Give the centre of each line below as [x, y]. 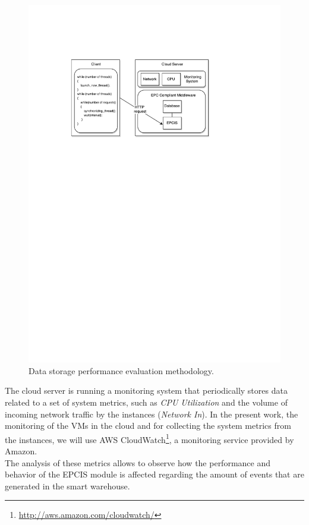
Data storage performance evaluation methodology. [121, 370]
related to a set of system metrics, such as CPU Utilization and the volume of [146, 402]
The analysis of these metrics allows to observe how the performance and [138, 462]
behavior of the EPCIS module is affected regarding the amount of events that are [154, 474]
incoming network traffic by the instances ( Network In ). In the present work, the [152, 414]
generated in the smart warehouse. [67, 486]
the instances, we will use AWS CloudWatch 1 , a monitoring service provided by [149, 438]
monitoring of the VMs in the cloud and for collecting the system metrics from [148, 426]
